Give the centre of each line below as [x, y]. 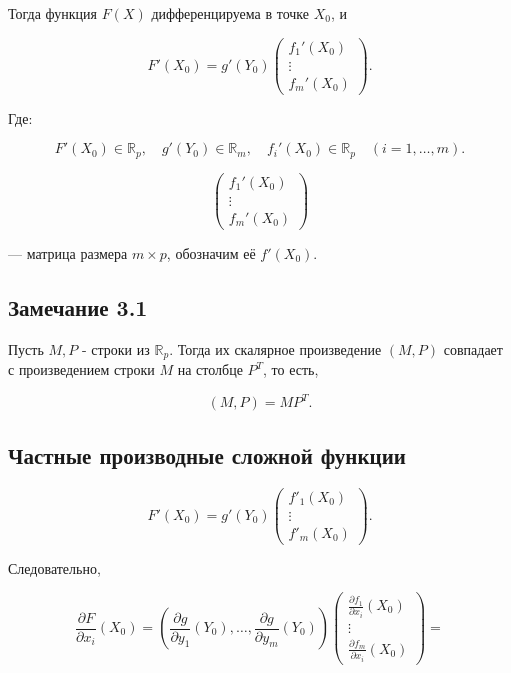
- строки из [115, 348]
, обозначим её [211, 252]
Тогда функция [52, 13]
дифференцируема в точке [230, 13]
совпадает [473, 348]
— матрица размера [68, 252]
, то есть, [291, 369]
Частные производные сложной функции [207, 454]
